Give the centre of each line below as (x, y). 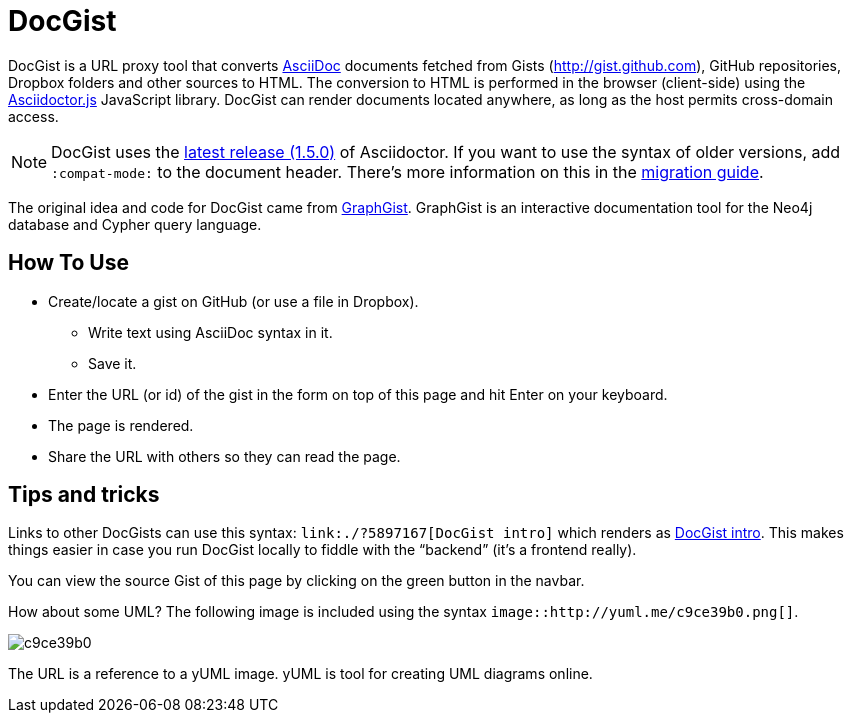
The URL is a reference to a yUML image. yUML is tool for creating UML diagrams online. (300, 674)
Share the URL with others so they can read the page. (224, 456)
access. (33, 116)
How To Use (68, 263)
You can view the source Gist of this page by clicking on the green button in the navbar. (296, 581)
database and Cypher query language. (135, 224)
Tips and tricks (84, 495)
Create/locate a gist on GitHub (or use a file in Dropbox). (233, 301)
